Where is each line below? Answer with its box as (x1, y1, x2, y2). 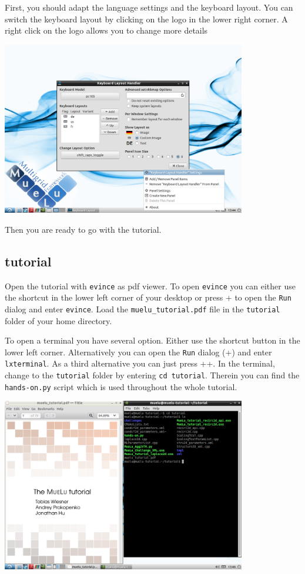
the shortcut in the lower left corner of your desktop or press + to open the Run (5, 291, 291, 304)
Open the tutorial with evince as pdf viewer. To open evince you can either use (5, 279, 296, 292)
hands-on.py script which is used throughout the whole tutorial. (5, 380, 237, 392)
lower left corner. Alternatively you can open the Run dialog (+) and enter (5, 345, 272, 358)
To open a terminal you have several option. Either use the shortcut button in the (5, 334, 300, 347)
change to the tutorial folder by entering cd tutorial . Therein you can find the (5, 369, 300, 381)
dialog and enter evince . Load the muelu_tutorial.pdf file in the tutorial (5, 302, 280, 315)
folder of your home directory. (5, 314, 112, 326)
